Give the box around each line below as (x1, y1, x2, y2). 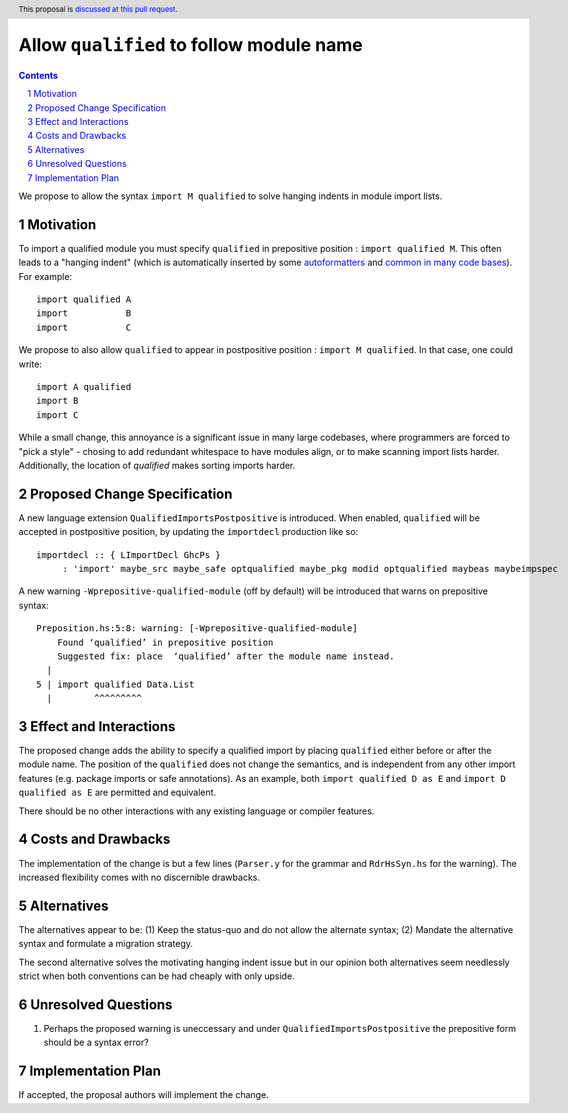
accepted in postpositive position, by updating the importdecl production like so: (18, 526, 359, 538)
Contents (18, 69, 59, 81)
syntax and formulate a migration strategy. (18, 938, 194, 950)
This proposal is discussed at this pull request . (18, 4, 179, 14)
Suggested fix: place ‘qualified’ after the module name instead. (56, 651, 395, 662)
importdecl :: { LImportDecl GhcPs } (36, 549, 222, 560)
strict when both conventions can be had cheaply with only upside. (18, 970, 295, 982)
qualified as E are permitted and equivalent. (18, 786, 217, 799)
